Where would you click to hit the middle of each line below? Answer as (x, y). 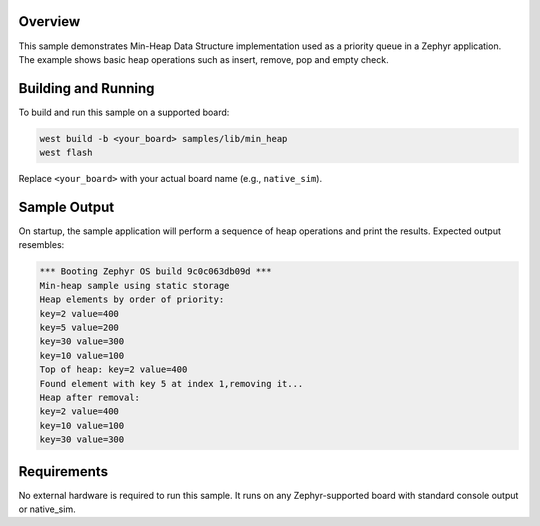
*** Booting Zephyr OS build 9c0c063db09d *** (155, 271)
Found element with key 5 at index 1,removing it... (171, 383)
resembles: (41, 245)
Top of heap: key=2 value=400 (113, 369)
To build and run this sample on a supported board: (124, 112)
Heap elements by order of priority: (132, 299)
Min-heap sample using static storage (134, 285)
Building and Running (86, 88)
